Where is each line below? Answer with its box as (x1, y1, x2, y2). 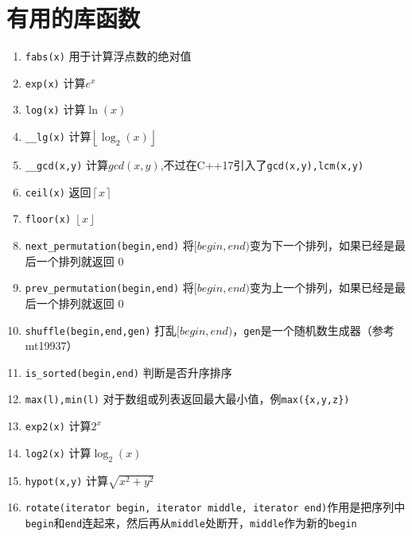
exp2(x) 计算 (25, 418, 91, 434)
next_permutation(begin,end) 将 (25, 237, 194, 254)
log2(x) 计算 (25, 444, 91, 460)
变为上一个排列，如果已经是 (250, 279, 395, 296)
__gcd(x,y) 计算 (25, 157, 109, 173)
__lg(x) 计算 (25, 128, 91, 145)
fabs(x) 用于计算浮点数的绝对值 (25, 48, 192, 64)
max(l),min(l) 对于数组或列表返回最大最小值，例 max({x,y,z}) (25, 390, 350, 407)
